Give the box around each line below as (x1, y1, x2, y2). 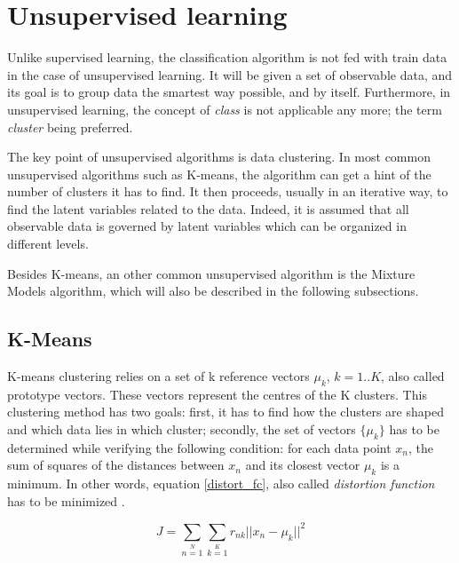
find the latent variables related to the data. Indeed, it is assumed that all (7, 199, 409, 218)
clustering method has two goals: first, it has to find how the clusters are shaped (7, 402, 444, 421)
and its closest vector (245, 456, 360, 474)
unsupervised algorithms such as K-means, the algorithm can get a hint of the (7, 164, 431, 183)
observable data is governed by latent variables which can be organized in (7, 217, 407, 235)
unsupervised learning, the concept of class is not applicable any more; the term (7, 99, 442, 118)
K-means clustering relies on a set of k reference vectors (7, 367, 310, 385)
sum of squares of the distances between (7, 456, 225, 474)
